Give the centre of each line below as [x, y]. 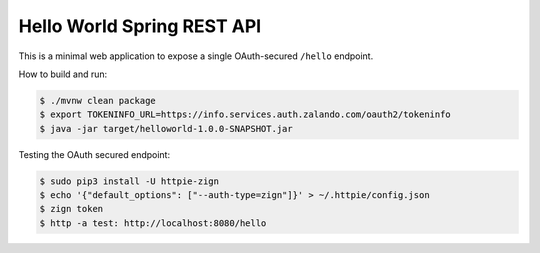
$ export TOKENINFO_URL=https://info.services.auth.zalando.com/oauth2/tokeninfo [245, 114]
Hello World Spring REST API [140, 26]
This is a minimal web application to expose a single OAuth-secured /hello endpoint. [196, 56]
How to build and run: [63, 74]
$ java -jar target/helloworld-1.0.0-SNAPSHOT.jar [166, 128]
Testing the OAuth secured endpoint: [94, 154]
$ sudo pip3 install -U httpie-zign [129, 181]
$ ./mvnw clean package [98, 100]
